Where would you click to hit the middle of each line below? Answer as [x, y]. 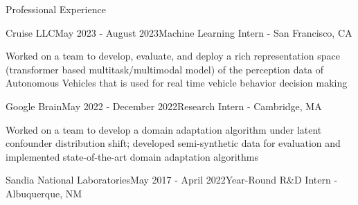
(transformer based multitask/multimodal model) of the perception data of [164, 69]
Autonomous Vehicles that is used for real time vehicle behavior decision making [177, 83]
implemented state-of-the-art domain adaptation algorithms [132, 156]
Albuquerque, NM [44, 193]
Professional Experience [56, 9]
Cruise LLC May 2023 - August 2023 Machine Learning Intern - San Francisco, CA [179, 32]
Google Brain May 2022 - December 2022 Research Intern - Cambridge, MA [164, 106]
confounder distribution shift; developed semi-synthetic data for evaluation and [173, 143]
